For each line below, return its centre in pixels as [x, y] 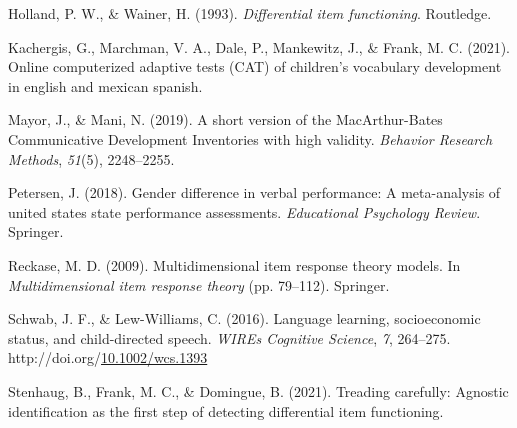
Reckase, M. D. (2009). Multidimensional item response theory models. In [234, 264]
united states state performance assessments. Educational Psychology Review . [244, 211]
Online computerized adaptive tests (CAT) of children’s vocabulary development [255, 66]
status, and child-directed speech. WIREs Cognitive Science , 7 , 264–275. [229, 337]
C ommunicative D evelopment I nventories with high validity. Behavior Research [250, 138]
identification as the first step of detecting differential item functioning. [226, 410]
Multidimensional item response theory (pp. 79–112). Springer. [199, 284]
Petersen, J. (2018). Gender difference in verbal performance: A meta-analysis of [254, 192]
